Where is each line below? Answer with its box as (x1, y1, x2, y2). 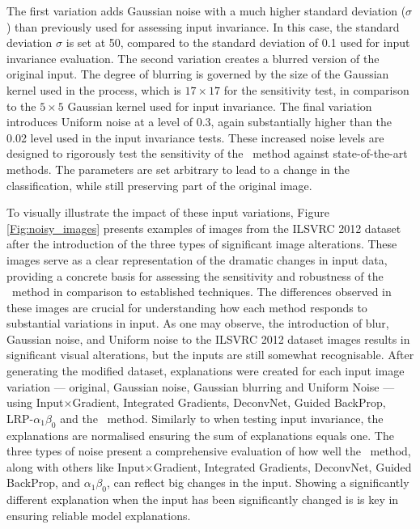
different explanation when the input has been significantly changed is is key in (6, 491, 399, 508)
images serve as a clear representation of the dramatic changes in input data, (6, 251, 388, 268)
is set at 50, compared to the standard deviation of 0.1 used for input (66, 34, 410, 51)
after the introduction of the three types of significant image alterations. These (6, 235, 397, 252)
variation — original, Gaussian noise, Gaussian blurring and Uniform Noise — (6, 378, 395, 395)
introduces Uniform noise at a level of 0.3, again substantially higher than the (6, 113, 392, 130)
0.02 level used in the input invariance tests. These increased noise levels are (6, 129, 384, 146)
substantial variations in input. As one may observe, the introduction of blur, (6, 315, 389, 332)
